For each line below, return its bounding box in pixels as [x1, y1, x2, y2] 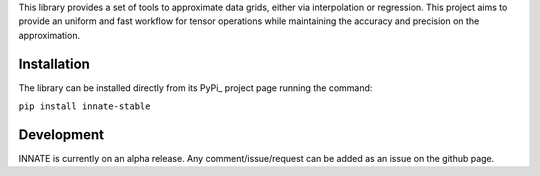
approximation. [18, 29, 80, 41]
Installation [18, 55, 90, 72]
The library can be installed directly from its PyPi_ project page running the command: [18, 81, 373, 94]
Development [18, 126, 105, 143]
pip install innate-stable [18, 101, 151, 112]
